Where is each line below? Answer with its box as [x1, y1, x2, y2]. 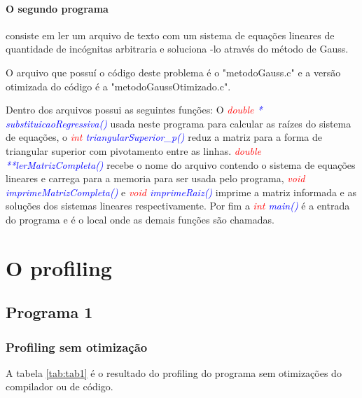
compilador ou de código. [6, 379, 113, 394]
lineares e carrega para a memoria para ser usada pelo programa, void [6, 171, 305, 186]
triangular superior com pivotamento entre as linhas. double [6, 143, 262, 158]
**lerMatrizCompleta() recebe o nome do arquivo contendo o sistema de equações [6, 157, 356, 172]
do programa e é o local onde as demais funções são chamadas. [6, 212, 274, 226]
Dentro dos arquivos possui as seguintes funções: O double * [6, 102, 263, 117]
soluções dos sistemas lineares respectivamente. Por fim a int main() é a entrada [6, 198, 350, 213]
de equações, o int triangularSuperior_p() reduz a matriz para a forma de [6, 130, 323, 144]
